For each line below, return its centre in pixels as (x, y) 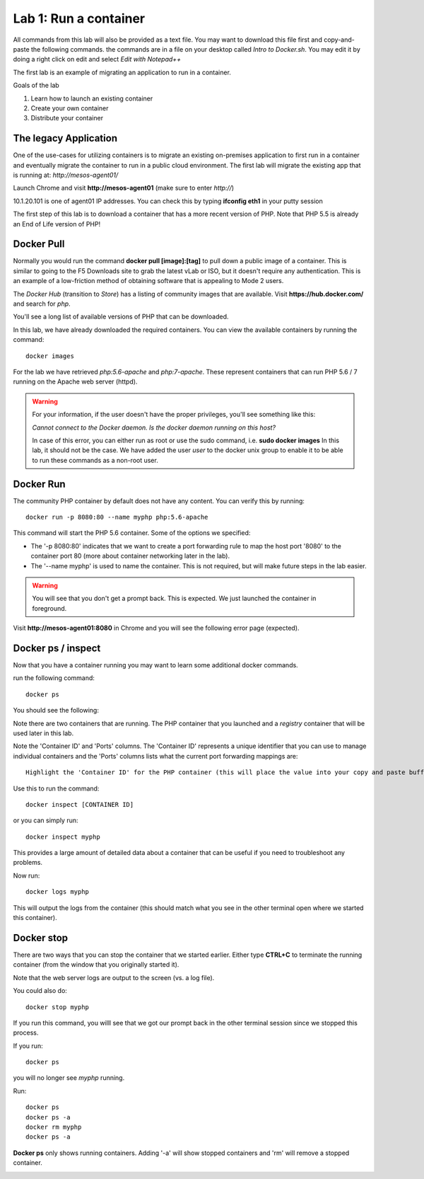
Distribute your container (67, 118)
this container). (35, 918)
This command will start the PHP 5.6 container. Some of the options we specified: (132, 533)
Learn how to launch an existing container (92, 98)
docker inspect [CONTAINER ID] (80, 804)
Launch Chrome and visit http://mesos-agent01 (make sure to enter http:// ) (124, 188)
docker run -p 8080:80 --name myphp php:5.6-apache (117, 517)
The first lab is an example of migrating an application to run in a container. (122, 72)
